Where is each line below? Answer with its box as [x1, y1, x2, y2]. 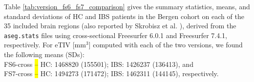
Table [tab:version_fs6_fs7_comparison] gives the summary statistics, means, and [4, 1, 250, 11]
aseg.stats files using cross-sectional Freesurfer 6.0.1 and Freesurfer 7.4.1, [4, 30, 228, 40]
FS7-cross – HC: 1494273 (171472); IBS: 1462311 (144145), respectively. [4, 68, 219, 79]
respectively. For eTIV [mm [4, 40, 86, 50]
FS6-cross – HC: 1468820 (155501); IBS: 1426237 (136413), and [4, 59, 193, 69]
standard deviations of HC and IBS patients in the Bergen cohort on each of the [4, 11, 244, 21]
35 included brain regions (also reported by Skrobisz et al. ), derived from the [4, 20, 236, 31]
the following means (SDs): [4, 49, 85, 60]
